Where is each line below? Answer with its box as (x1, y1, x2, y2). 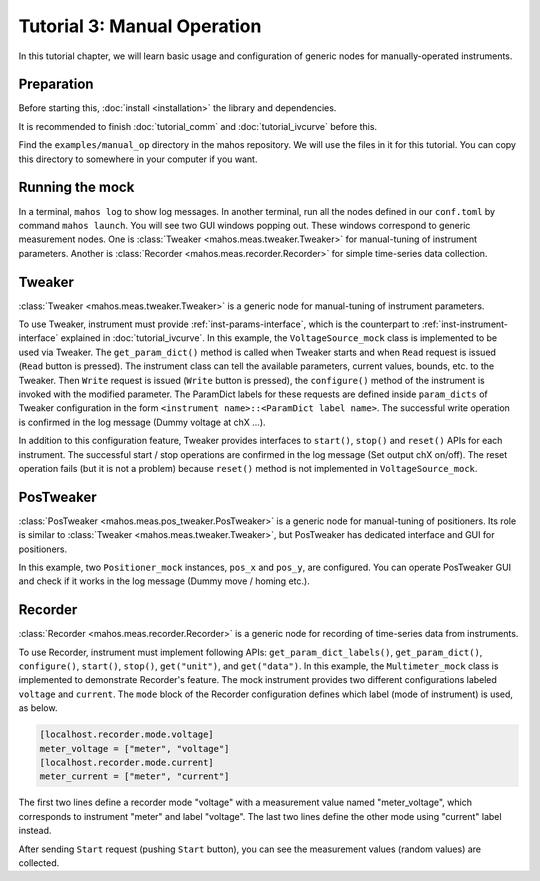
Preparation (18, 76, 94, 93)
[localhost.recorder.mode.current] (39, 757, 214, 768)
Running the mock (18, 179, 135, 196)
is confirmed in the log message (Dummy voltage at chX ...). (18, 416, 266, 428)
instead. (18, 825, 52, 837)
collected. (18, 856, 60, 869)
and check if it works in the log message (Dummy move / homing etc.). (18, 575, 310, 587)
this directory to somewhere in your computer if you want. (18, 153, 258, 165)
